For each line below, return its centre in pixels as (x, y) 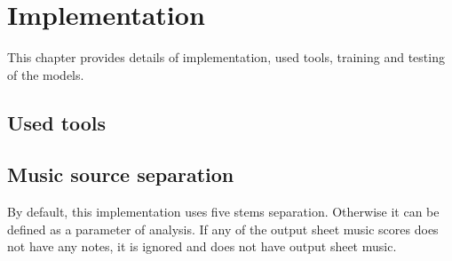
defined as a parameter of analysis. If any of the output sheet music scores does (223, 229)
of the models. (46, 74)
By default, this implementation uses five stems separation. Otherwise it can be (223, 212)
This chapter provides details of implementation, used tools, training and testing (226, 57)
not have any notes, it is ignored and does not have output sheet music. (202, 246)
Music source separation (121, 174)
